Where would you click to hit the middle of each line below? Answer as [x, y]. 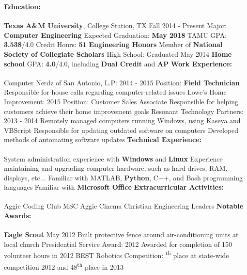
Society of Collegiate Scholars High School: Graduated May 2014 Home [118, 54]
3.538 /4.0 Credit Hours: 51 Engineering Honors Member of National [113, 44]
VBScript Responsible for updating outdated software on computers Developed [121, 130]
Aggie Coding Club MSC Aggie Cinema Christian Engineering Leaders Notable [124, 206]
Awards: [18, 216]
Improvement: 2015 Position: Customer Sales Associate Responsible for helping [121, 101]
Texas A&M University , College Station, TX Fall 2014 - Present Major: [116, 25]
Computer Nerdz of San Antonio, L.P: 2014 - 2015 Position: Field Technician [122, 82]
